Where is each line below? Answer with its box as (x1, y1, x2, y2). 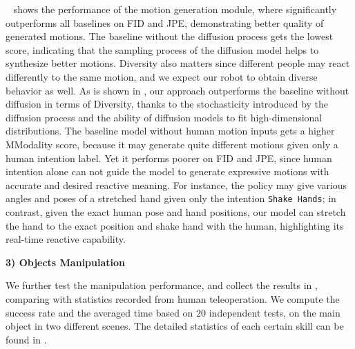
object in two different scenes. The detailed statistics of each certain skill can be (6, 319, 344, 333)
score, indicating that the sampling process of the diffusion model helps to (6, 42, 319, 57)
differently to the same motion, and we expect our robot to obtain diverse (6, 69, 318, 83)
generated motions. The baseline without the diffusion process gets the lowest (6, 29, 334, 43)
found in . (6, 332, 47, 346)
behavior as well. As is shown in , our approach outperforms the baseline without (6, 83, 349, 97)
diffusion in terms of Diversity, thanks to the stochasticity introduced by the (6, 97, 329, 111)
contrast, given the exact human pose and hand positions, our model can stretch (6, 204, 346, 219)
